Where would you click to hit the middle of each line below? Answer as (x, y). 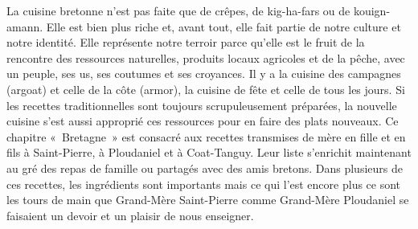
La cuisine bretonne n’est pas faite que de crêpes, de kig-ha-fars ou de (178, 10)
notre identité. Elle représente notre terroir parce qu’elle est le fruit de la (186, 42)
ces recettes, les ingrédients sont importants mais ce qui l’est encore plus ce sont (204, 184)
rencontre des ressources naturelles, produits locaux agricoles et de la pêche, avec (206, 57)
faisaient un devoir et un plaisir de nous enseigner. (130, 215)
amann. (25, 26)
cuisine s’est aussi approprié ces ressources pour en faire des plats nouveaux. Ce (203, 121)
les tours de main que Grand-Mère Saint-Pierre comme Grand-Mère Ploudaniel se (208, 200)
